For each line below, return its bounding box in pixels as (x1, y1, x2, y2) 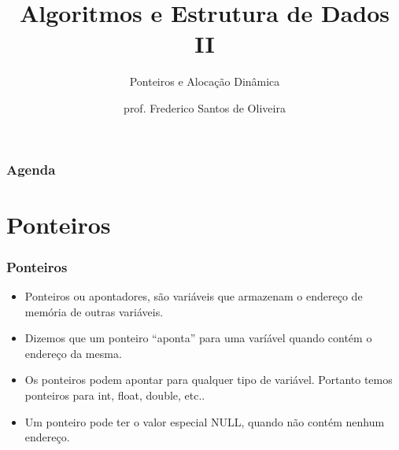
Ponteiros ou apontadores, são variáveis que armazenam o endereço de (24, 288, 363, 304)
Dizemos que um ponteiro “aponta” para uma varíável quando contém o (24, 330, 372, 346)
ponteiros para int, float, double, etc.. (24, 386, 205, 403)
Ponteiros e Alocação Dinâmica (129, 73, 280, 90)
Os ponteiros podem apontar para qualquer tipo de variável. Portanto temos (24, 371, 393, 388)
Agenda (6, 159, 56, 179)
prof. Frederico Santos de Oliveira (124, 99, 286, 116)
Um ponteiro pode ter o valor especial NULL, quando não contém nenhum (24, 413, 385, 430)
